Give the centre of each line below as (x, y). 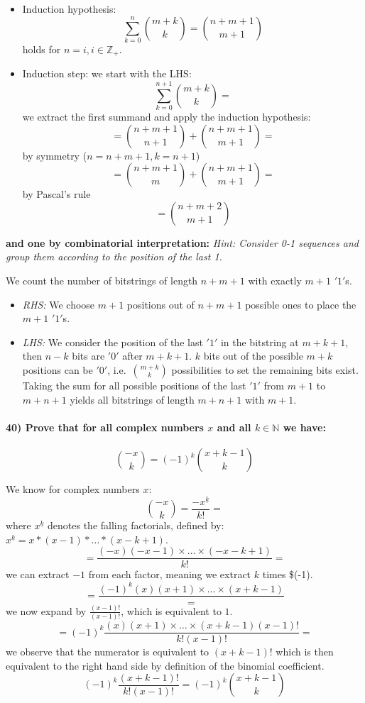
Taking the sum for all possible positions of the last (134, 386)
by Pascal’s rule (56, 194)
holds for (42, 49)
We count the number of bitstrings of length (102, 281)
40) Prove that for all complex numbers (105, 427)
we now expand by (46, 610)
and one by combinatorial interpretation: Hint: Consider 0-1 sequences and (182, 242)
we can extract (38, 574)
